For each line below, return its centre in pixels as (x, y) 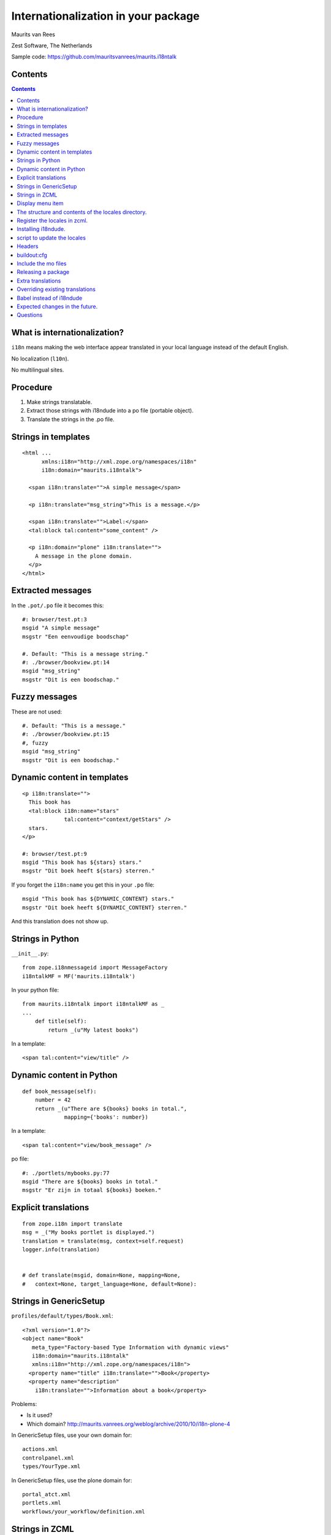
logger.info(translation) (61, 1249)
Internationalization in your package (105, 16)
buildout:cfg (32, 255)
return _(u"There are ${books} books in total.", (111, 1109)
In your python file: (35, 990)
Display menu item (40, 203)
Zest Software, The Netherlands (52, 45)
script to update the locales (51, 238)
